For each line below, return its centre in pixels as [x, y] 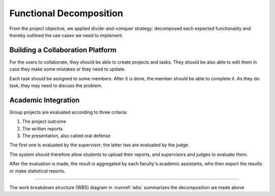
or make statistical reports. [37, 171]
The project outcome [44, 121]
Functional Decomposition [66, 13]
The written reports [43, 128]
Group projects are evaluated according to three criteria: [68, 112]
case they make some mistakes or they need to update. [67, 69]
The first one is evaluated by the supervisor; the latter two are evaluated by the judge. [99, 145]
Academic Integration [45, 100]
